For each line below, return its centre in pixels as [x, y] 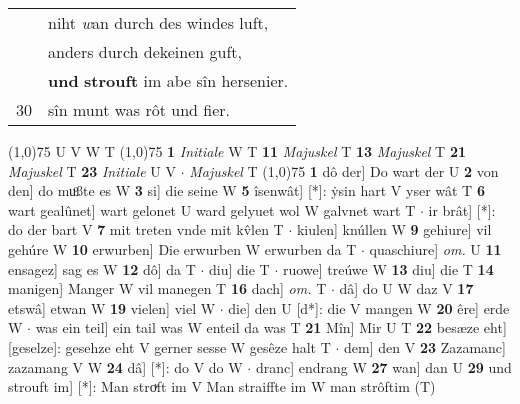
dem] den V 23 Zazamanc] [425, 346]
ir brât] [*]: [462, 209]
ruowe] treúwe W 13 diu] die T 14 [388, 268]
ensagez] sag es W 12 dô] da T [102, 268]
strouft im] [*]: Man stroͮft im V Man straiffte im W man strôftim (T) [222, 386]
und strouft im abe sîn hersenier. [168, 80]
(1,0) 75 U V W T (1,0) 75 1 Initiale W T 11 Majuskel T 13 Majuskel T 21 [237, 151]
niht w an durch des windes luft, [158, 22]
